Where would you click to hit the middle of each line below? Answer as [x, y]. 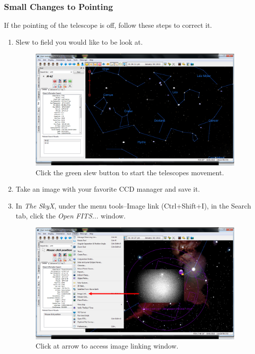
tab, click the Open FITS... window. [71, 215]
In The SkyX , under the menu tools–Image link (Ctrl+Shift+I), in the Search [133, 205]
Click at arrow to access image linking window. [107, 346]
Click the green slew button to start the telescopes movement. [130, 172]
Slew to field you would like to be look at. [79, 41]
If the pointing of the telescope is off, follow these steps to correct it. [108, 25]
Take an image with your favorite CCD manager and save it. [108, 189]
